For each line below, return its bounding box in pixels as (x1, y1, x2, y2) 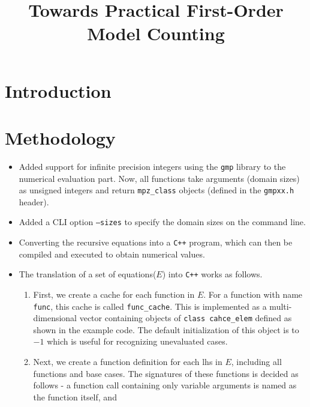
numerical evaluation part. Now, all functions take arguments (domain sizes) (19, 172, 300, 184)
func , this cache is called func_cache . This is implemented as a (33, 300, 267, 312)
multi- (269, 300, 292, 312)
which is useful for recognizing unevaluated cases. (47, 335, 228, 348)
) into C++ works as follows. (162, 268, 263, 280)
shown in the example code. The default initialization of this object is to (33, 323, 299, 336)
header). (19, 195, 49, 208)
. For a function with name (203, 288, 303, 300)
